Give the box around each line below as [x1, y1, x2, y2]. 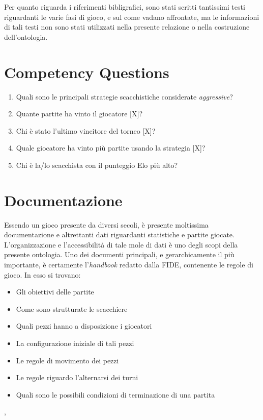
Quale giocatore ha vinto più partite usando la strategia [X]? [16, 142, 206, 153]
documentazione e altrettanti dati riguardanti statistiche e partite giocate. [4, 229, 235, 240]
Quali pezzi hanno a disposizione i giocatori [16, 320, 152, 331]
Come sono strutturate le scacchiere [16, 303, 128, 314]
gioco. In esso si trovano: [4, 269, 81, 280]
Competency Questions [4, 61, 169, 82]
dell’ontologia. [4, 31, 48, 42]
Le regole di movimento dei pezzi [16, 355, 119, 365]
